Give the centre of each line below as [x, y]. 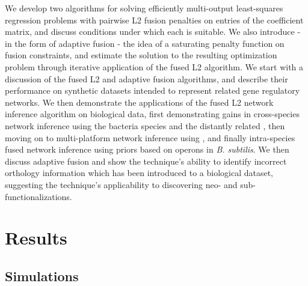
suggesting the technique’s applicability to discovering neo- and [121, 184]
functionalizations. [38, 196]
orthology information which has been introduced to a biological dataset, [139, 173]
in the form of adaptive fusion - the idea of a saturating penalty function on [145, 43]
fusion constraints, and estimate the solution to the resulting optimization [141, 55]
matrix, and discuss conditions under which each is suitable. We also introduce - [153, 32]
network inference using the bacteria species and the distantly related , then [145, 125]
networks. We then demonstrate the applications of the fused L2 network [139, 102]
